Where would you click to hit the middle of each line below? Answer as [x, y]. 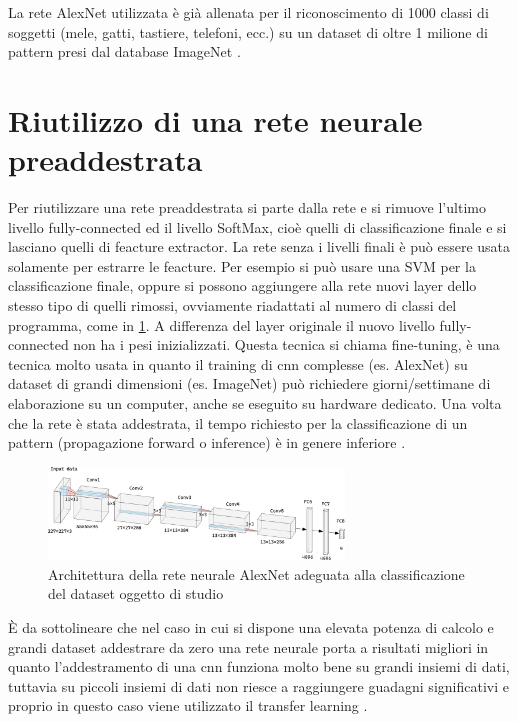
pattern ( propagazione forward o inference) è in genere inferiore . [207, 442]
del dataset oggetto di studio [136, 593]
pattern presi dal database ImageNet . [124, 51]
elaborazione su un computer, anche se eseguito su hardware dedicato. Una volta [255, 403]
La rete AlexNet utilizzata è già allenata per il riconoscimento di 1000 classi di [248, 12]
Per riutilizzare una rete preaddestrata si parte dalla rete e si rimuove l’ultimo [247, 207]
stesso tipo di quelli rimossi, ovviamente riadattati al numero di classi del [232, 305]
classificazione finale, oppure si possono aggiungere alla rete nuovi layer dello [242, 285]
